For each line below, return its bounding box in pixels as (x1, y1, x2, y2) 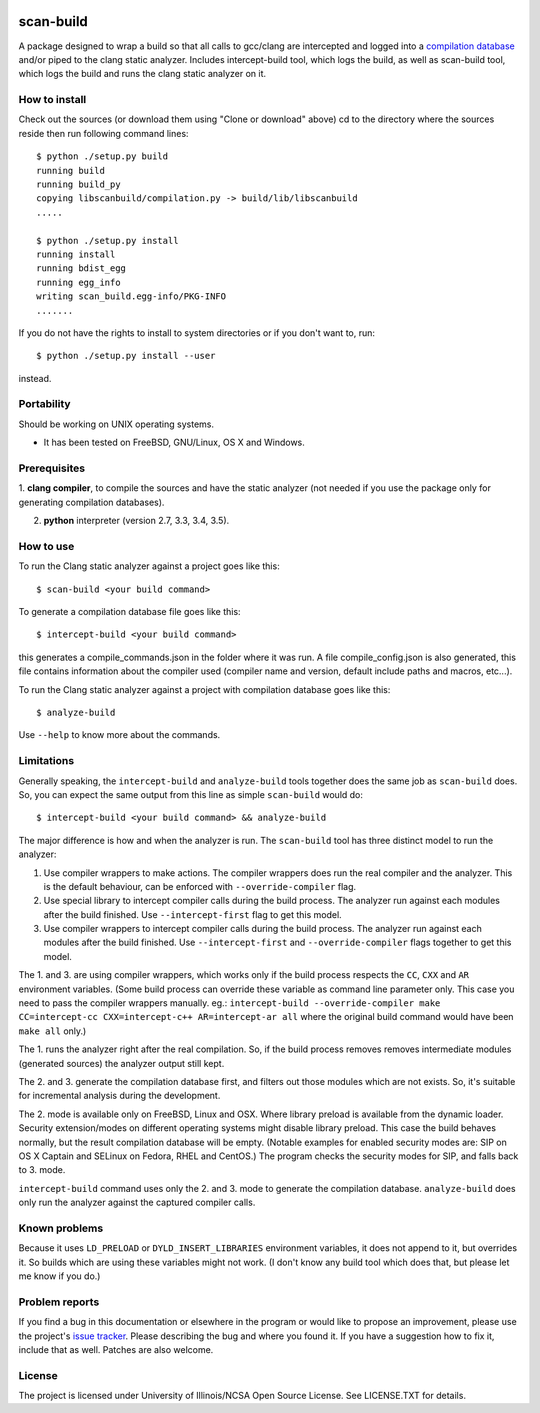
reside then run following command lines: (18, 127, 189, 139)
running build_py (36, 179, 121, 190)
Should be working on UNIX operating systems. (18, 418, 215, 430)
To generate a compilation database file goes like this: (18, 606, 241, 618)
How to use (18, 539, 75, 553)
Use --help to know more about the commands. (18, 729, 221, 741)
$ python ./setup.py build (36, 151, 169, 162)
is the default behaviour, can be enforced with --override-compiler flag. (43, 880, 357, 892)
